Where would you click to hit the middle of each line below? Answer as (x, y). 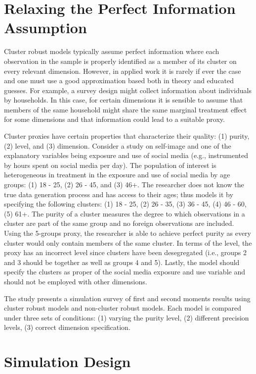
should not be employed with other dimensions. (76, 281)
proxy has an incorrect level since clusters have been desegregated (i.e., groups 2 (126, 252)
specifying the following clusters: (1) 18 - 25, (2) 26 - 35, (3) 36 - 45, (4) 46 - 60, (125, 204)
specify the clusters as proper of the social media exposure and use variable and (125, 272)
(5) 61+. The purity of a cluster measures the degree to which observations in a (125, 213)
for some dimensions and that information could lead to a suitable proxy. (114, 119)
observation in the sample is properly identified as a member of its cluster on (120, 61)
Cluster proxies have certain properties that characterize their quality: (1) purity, (127, 136)
